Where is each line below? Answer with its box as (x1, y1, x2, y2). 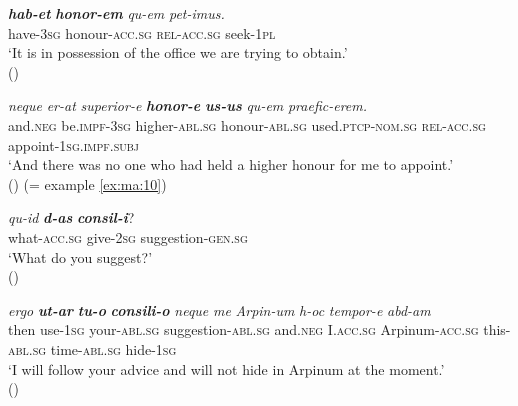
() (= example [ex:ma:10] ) (8, 173, 167, 194)
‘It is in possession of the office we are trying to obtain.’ (8, 42, 348, 63)
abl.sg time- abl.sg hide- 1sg (8, 338, 177, 359)
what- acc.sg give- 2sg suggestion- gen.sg (8, 226, 248, 247)
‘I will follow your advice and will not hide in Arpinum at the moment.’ (8, 358, 445, 379)
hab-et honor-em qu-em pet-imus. (8, 3, 225, 23)
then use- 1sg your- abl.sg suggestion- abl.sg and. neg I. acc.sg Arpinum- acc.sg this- (8, 319, 511, 340)
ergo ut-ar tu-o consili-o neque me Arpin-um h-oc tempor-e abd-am (8, 299, 431, 320)
